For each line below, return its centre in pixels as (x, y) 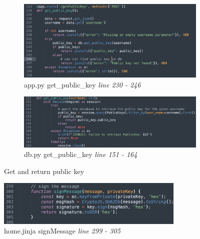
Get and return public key (44, 171)
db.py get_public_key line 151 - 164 (81, 154)
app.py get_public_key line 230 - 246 (82, 84)
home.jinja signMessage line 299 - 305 (62, 231)
